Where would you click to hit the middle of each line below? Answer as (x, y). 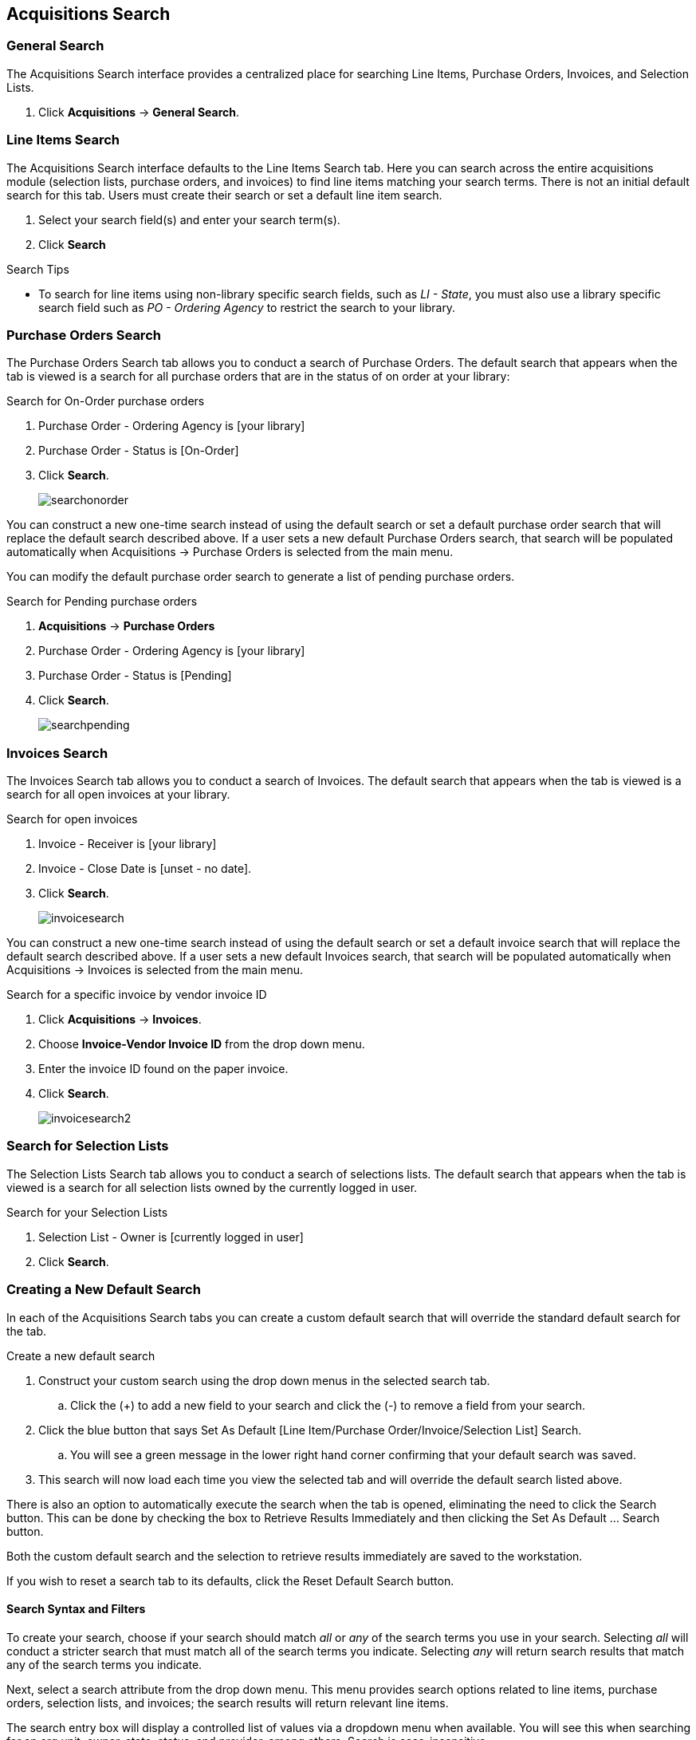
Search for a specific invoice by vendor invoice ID (137, 995)
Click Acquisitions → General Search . (139, 112)
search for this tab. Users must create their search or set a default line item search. (224, 195)
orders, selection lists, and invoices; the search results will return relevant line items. (228, 1703)
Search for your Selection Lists (87, 1212)
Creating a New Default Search (104, 1290)
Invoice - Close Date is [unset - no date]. (145, 869)
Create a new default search (81, 1355)
